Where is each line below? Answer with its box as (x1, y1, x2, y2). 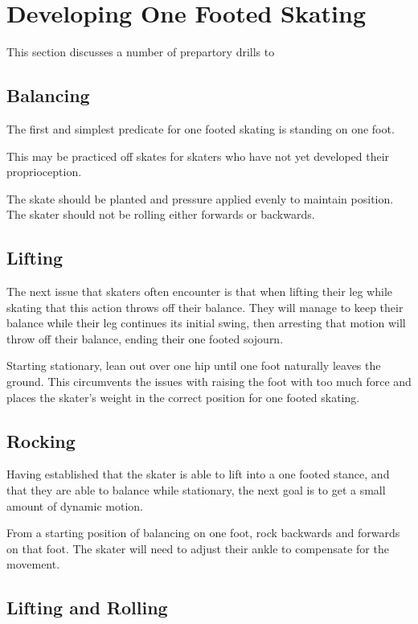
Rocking (6, 428, 76, 453)
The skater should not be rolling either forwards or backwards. (6, 206, 315, 223)
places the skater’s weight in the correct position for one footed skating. (6, 388, 360, 405)
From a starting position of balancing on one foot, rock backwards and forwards (6, 524, 400, 541)
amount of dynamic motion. (6, 497, 143, 514)
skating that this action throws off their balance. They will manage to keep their (6, 298, 404, 315)
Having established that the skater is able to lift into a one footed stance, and (6, 466, 390, 482)
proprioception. (6, 163, 82, 180)
